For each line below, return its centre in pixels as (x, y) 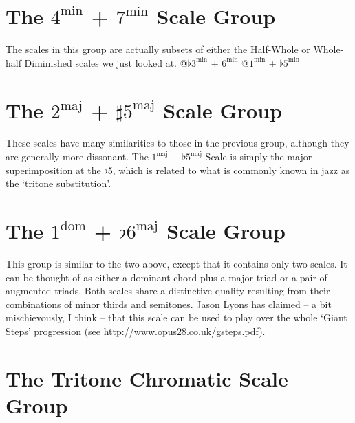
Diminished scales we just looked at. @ (106, 62)
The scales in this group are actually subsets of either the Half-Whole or (158, 49)
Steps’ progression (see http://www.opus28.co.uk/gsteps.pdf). (136, 330)
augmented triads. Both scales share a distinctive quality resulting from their (168, 291)
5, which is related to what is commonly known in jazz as (229, 170)
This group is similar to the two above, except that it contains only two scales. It (176, 263)
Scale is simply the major (259, 156)
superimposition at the (53, 170)
